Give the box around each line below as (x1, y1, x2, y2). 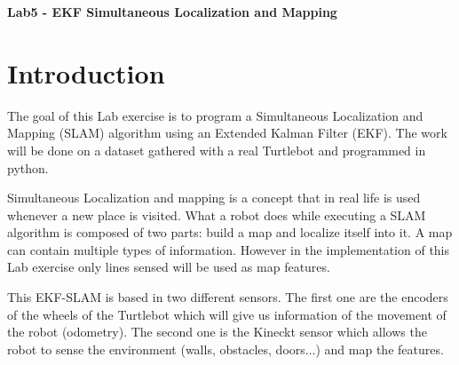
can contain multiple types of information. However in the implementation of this (7, 240, 450, 258)
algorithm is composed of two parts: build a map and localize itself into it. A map (7, 223, 453, 242)
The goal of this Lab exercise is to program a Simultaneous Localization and (7, 106, 423, 124)
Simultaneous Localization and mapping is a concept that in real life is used (7, 188, 421, 207)
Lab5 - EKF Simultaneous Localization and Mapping (7, 3, 337, 20)
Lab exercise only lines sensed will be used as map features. (7, 258, 330, 276)
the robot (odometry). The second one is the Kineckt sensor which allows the (7, 322, 427, 341)
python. (7, 158, 49, 177)
